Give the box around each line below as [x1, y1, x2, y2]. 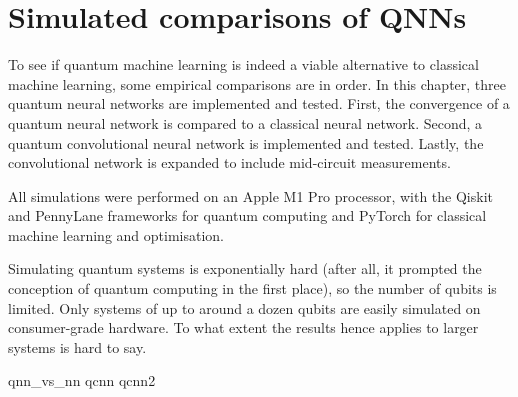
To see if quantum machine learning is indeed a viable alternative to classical [8, 54, 479, 75]
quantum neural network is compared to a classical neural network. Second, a [8, 112, 483, 133]
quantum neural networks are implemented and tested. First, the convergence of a [8, 93, 510, 114]
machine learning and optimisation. [8, 224, 224, 245]
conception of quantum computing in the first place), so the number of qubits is [8, 278, 497, 299]
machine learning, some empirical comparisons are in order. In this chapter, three [8, 73, 506, 94]
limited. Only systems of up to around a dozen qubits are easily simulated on [8, 297, 481, 318]
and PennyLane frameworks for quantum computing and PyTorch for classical [8, 205, 487, 226]
